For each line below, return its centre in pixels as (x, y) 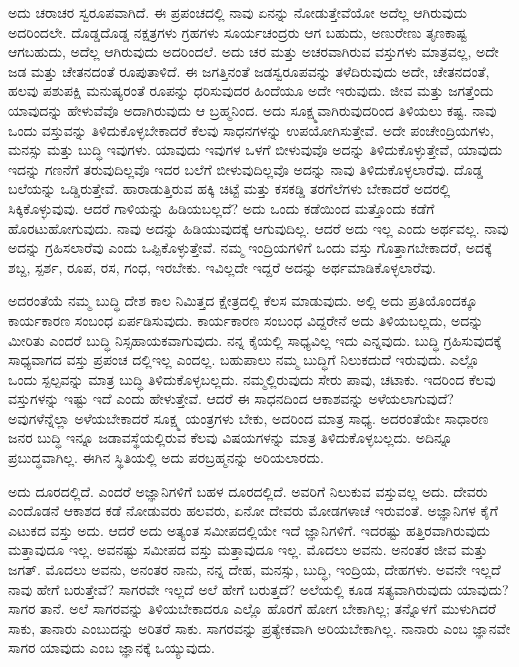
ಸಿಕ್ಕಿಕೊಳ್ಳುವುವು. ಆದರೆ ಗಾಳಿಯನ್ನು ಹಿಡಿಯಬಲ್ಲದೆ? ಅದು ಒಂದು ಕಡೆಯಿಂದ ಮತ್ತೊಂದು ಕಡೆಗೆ (221, 207)
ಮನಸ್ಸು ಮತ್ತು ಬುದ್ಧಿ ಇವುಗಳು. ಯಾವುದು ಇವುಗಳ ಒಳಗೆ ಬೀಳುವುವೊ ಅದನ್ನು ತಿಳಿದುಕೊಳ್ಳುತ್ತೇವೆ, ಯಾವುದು (255, 149)
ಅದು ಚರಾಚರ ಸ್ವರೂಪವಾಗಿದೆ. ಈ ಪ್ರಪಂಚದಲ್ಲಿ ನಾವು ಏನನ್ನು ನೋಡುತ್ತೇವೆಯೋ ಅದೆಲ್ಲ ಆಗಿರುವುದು (237, 12)
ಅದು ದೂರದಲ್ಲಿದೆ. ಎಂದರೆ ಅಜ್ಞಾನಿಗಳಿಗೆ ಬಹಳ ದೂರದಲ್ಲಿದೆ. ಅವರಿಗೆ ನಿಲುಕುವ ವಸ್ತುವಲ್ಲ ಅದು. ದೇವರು (248, 490)
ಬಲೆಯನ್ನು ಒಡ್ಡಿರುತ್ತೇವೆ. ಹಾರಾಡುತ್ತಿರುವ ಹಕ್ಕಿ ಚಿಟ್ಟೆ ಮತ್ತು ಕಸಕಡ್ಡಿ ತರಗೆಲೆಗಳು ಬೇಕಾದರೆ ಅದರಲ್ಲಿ (229, 188)
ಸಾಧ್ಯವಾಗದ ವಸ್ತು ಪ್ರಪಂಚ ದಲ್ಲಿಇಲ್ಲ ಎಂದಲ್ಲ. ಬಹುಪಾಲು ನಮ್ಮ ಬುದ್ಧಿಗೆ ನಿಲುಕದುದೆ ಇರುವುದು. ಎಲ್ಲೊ (244, 359)
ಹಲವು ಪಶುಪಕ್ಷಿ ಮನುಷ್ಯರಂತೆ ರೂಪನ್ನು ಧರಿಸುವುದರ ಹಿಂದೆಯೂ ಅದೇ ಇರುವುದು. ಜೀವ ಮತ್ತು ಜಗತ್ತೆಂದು (251, 90)
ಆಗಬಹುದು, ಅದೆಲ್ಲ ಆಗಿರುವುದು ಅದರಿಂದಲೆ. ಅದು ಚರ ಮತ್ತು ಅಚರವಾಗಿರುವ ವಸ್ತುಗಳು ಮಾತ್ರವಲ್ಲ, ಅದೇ (253, 51)
